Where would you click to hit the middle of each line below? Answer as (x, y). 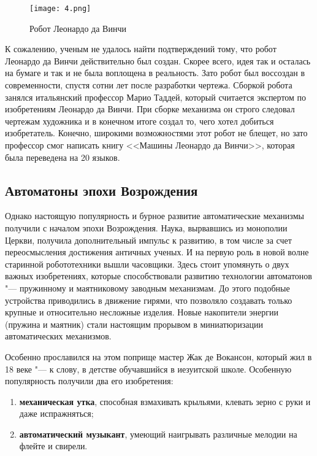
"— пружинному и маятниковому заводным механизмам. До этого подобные (147, 288)
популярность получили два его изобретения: (89, 381)
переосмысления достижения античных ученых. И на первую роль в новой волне (157, 252)
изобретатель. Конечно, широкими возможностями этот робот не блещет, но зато (156, 133)
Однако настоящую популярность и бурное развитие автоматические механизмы (155, 216)
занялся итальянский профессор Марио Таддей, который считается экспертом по (156, 97)
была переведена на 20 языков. (63, 157)
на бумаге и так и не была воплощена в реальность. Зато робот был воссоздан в (155, 73)
